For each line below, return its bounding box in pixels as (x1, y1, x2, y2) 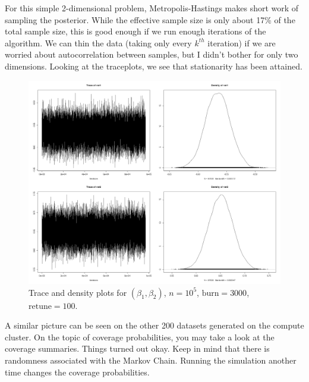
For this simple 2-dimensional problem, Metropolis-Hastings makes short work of (5, 2, 299, 14)
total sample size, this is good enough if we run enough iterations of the (5, 25, 266, 37)
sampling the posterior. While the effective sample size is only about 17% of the (5, 13, 295, 26)
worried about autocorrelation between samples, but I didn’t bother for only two (5, 48, 298, 61)
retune (29, 302, 52, 311)
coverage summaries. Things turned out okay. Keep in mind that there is (5, 342, 270, 355)
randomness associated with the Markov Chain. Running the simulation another (5, 353, 297, 366)
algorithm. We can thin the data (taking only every (5, 36, 192, 49)
